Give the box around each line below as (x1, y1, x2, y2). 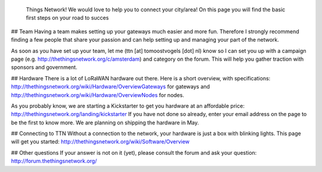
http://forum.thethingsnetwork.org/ (11, 158, 97, 165)
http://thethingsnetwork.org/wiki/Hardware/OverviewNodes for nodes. (11, 91, 184, 98)
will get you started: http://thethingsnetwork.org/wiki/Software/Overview (11, 138, 190, 145)
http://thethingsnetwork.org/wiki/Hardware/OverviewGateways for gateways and (11, 83, 210, 90)
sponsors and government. (11, 64, 78, 71)
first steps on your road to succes (26, 14, 109, 21)
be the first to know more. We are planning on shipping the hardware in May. (11, 119, 199, 126)
